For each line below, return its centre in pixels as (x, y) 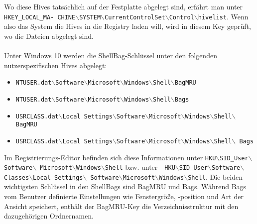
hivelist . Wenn (223, 16)
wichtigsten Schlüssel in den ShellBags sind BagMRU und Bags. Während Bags (125, 186)
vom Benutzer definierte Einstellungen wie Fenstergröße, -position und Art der (124, 196)
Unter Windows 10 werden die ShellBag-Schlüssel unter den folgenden (111, 56)
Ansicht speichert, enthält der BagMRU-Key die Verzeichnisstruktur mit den (121, 206)
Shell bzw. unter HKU (140, 167)
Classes (17, 177)
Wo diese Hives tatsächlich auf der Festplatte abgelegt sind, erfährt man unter (124, 6)
